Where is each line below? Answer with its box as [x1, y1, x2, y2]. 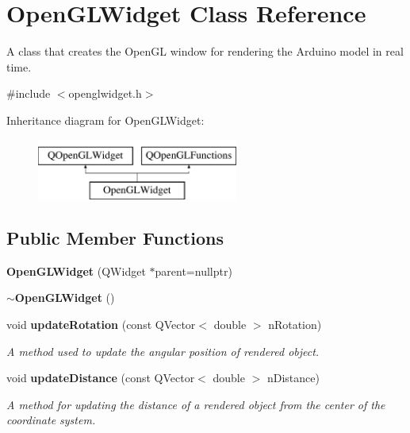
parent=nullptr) [155, 262, 232, 279]
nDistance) [266, 369, 320, 386]
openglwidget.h [68, 85, 142, 102]
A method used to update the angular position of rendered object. [6, 342, 320, 359]
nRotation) [268, 316, 322, 333]
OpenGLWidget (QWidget [6, 262, 146, 279]
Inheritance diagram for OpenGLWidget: [6, 111, 205, 128]
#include [6, 85, 51, 102]
